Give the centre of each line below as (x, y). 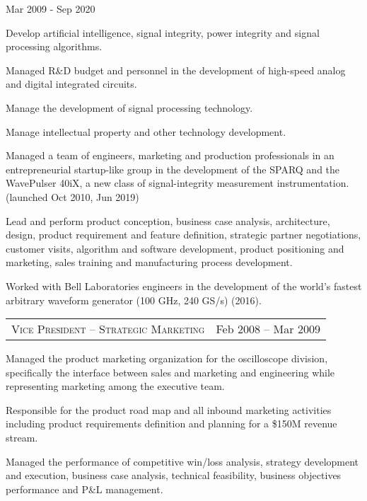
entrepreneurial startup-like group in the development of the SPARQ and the (173, 169)
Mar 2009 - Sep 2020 (51, 8)
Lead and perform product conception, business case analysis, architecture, (168, 220)
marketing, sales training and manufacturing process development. (149, 262)
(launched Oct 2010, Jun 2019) (72, 196)
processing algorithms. (54, 46)
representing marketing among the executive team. (115, 386)
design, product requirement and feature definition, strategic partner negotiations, (183, 235)
